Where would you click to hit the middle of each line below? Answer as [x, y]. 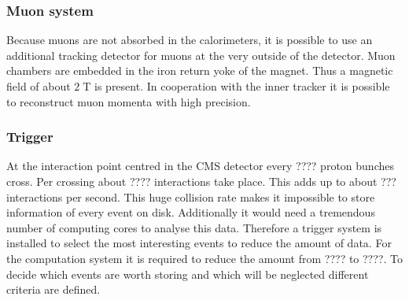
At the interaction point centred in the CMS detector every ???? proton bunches [200, 166]
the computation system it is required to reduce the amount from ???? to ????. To [204, 258]
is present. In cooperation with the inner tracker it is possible [242, 86]
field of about [39, 86]
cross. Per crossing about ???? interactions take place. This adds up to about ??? [201, 181]
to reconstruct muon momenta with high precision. [129, 101]
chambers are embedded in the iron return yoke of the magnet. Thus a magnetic [200, 70]
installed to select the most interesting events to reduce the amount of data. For [199, 243]
